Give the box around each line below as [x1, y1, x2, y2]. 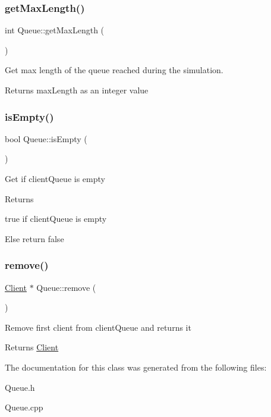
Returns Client [5, 341, 59, 353]
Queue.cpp [5, 401, 43, 413]
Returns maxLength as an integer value [5, 84, 149, 96]
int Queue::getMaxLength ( [5, 24, 105, 36]
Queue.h [5, 381, 35, 393]
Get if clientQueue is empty [5, 173, 105, 184]
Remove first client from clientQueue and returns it [5, 321, 191, 333]
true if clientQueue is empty [5, 212, 107, 225]
